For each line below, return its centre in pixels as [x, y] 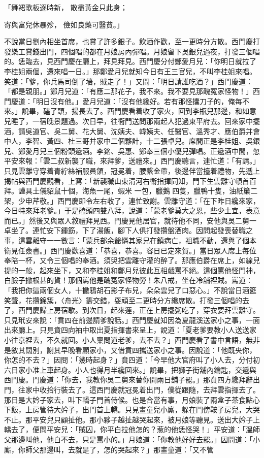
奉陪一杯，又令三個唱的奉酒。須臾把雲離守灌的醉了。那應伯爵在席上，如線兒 [132, 260]
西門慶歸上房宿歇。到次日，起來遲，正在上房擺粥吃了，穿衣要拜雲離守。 [139, 310]
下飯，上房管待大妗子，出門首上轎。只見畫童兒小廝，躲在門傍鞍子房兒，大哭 [132, 410]
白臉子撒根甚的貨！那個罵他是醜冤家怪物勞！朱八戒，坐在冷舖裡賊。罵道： [128, 280]
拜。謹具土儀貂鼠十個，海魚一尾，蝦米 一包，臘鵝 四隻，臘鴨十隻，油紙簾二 [131, 191]
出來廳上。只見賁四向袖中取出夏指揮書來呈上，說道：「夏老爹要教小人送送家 [130, 330]
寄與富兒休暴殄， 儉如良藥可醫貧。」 [64, 24]
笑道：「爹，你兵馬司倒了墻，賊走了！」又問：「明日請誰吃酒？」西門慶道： [128, 81]
